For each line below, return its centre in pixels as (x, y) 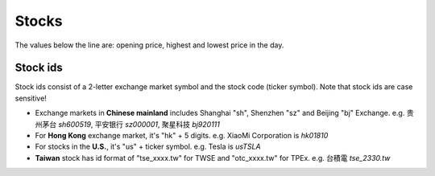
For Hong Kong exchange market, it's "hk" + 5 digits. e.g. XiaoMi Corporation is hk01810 (182, 136)
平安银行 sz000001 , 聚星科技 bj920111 (157, 124)
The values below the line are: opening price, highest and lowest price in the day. (149, 45)
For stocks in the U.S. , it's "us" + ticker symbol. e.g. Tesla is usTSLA (148, 147)
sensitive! (31, 98)
